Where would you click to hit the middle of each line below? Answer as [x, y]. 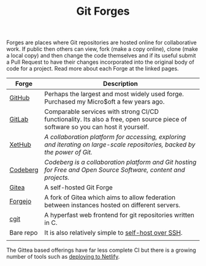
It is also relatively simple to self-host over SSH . [113, 233]
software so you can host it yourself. [97, 127]
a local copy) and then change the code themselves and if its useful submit [101, 56]
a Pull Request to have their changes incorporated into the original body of [100, 62]
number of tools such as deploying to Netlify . [63, 257]
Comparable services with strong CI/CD [102, 112]
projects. [57, 178]
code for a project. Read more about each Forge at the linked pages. [93, 69]
